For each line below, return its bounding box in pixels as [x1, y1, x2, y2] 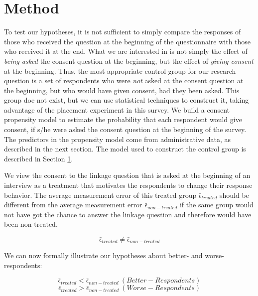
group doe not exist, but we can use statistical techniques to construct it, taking [4, 95, 249, 105]
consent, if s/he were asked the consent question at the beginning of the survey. [4, 124, 247, 135]
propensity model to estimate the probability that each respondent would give [4, 114, 242, 125]
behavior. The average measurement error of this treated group [4, 189, 197, 200]
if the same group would [179, 199, 254, 210]
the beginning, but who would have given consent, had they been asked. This [4, 85, 240, 95]
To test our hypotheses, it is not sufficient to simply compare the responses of [4, 26, 241, 37]
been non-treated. [4, 219, 58, 229]
